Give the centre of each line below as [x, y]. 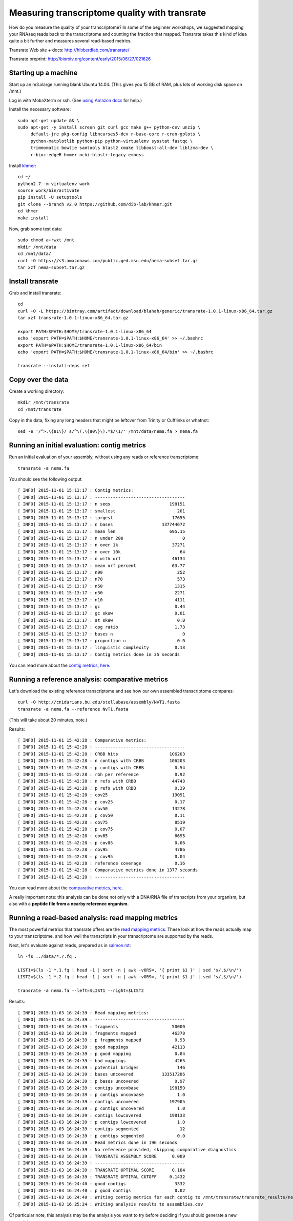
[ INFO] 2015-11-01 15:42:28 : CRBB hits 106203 [101, 754]
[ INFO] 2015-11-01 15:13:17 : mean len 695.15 [101, 531]
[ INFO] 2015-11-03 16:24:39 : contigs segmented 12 [101, 1129]
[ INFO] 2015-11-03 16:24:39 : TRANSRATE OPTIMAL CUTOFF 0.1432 [101, 1177]
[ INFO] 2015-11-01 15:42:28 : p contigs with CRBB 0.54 [101, 768]
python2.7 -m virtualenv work [54, 184]
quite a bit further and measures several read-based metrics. [70, 41]
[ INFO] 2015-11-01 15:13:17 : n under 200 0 [101, 538]
